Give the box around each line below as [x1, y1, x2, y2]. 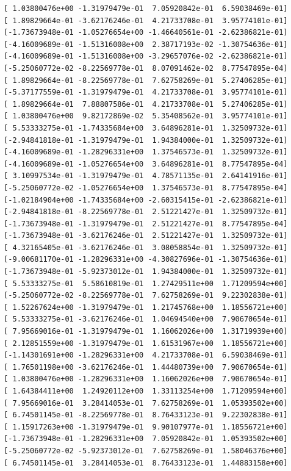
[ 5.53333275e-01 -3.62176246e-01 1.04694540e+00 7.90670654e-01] [4, 315, 288, 324]
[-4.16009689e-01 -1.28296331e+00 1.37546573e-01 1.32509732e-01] [4, 148, 288, 157]
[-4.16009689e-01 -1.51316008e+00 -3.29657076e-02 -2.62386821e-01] [4, 52, 288, 61]
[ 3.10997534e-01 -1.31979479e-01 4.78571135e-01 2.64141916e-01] [4, 171, 288, 181]
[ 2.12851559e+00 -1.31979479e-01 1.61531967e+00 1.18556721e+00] [4, 339, 288, 348]
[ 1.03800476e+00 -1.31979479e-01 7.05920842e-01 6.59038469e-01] [4, 4, 288, 13]
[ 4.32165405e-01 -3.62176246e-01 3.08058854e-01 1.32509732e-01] [4, 243, 288, 252]
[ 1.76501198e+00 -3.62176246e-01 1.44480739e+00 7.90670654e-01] [4, 362, 288, 372]
